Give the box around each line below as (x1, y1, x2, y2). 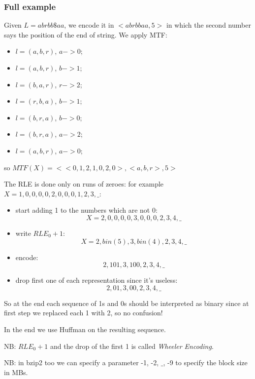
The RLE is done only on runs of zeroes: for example (4, 179, 164, 189)
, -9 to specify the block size (163, 357, 248, 368)
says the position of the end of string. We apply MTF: (4, 29, 167, 39)
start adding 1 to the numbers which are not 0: (15, 205, 158, 215)
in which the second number (166, 20, 251, 30)
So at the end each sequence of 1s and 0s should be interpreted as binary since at (4, 298, 249, 308)
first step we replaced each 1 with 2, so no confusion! (4, 307, 163, 318)
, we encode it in (64, 20, 114, 30)
